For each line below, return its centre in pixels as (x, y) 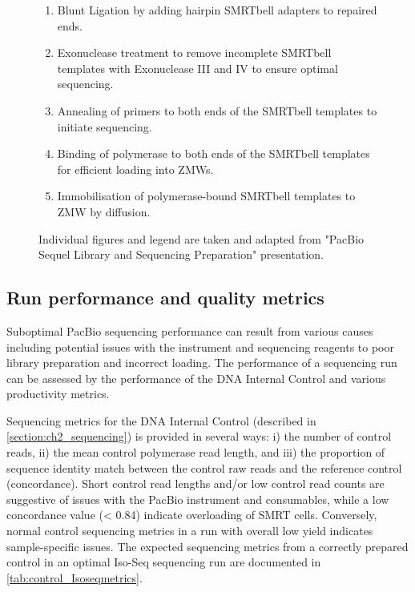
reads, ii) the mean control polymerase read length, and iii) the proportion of (196, 452)
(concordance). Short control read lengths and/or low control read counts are (195, 483)
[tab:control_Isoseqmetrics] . (75, 577)
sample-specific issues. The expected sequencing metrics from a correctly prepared (207, 546)
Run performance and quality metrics (165, 298)
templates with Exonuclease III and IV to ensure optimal (197, 68)
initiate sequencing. (105, 126)
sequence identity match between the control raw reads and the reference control (204, 467)
